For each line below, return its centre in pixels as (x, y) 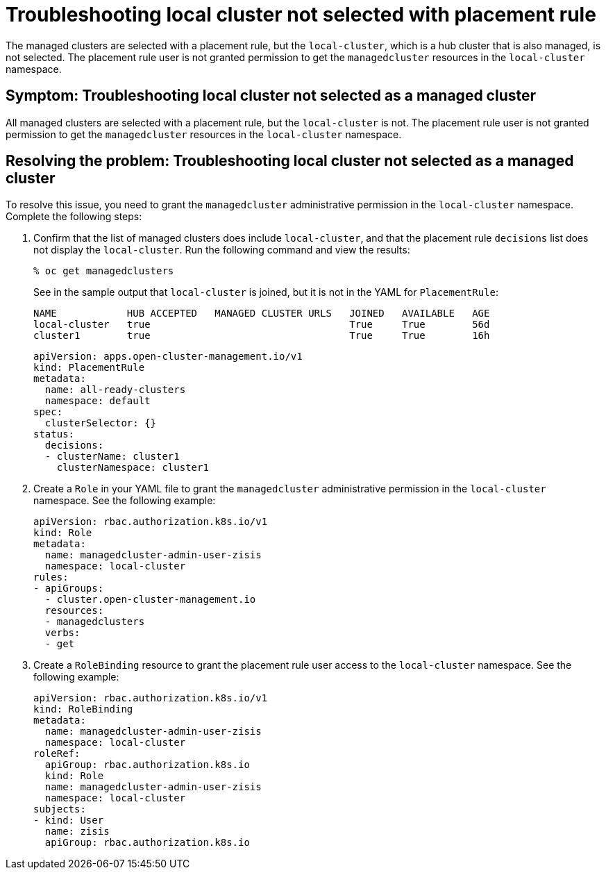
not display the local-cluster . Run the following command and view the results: (222, 250)
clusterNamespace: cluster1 (133, 468)
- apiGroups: (69, 589)
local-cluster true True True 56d (262, 325)
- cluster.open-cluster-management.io (150, 600)
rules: (51, 577)
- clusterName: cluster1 (112, 457)
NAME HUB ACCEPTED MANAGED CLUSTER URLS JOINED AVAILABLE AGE (262, 314)
